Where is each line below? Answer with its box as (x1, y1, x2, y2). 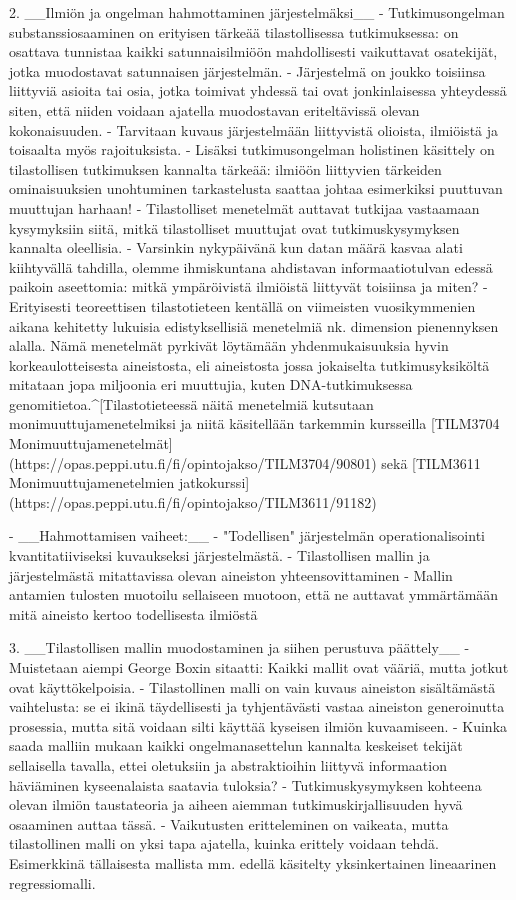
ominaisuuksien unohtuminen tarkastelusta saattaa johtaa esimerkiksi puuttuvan (9, 178, 503, 199)
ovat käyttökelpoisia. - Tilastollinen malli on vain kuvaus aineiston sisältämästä (9, 676, 496, 697)
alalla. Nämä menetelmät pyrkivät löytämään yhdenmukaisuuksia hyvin (9, 335, 449, 356)
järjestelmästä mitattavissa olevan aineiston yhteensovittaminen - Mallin (9, 564, 453, 585)
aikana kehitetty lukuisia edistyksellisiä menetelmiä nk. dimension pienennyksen (9, 315, 499, 336)
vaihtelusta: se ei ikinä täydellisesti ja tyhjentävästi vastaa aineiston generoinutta (9, 696, 505, 717)
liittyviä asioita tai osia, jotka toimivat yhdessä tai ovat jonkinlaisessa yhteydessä (9, 80, 507, 101)
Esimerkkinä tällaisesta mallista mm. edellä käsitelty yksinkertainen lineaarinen (9, 852, 497, 873)
